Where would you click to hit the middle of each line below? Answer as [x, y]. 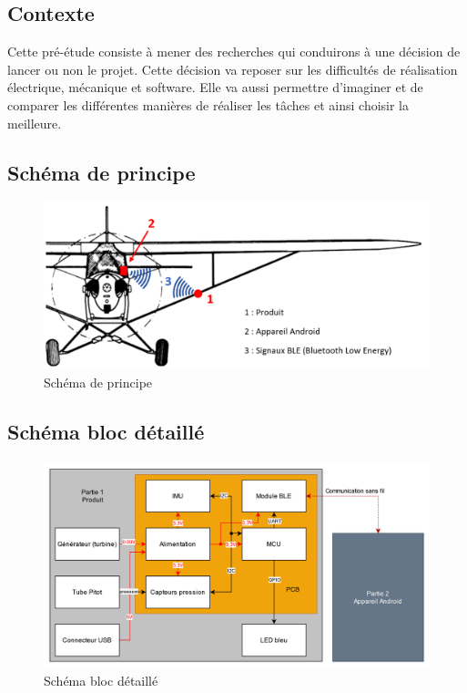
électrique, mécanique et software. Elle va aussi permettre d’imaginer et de [215, 87]
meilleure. [35, 123]
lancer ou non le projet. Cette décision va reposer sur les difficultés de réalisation [233, 69]
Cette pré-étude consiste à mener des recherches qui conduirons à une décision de [234, 52]
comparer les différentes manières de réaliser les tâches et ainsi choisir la [208, 104]
